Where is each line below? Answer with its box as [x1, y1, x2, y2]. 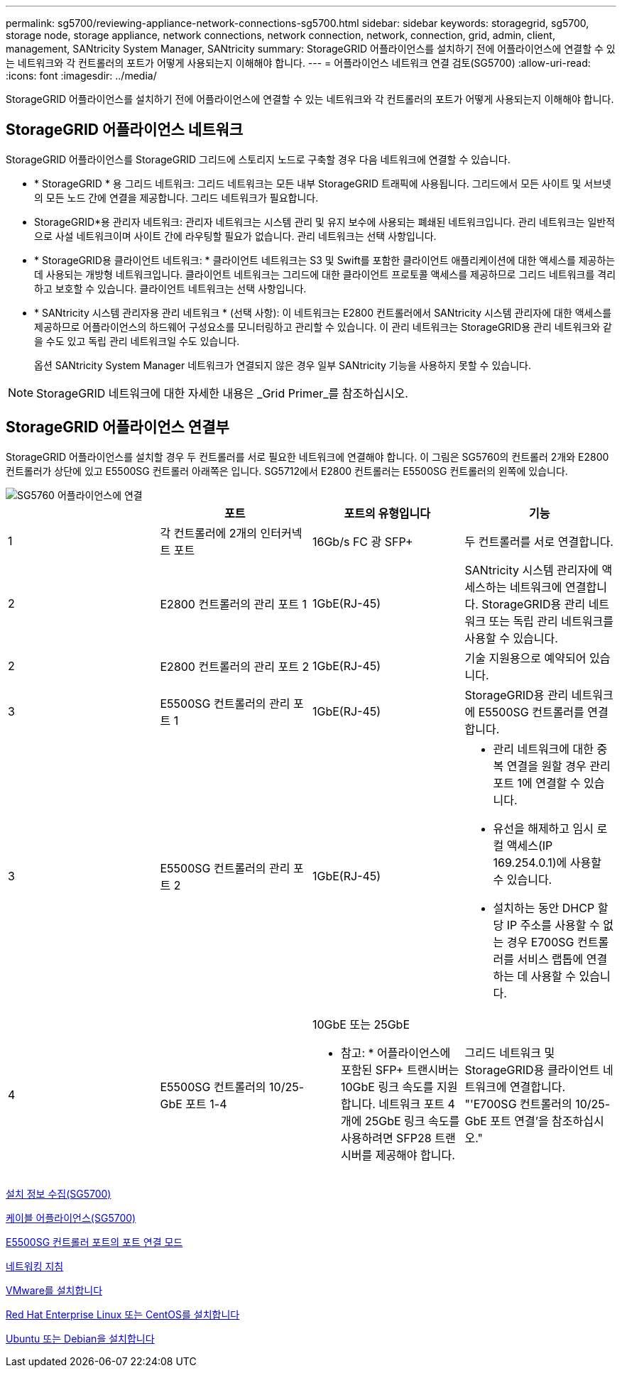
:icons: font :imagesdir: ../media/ [6, 70, 157, 82]
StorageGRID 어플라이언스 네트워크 [6, 121, 244, 139]
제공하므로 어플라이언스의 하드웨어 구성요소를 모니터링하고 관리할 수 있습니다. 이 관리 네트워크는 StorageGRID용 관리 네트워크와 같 [34, 320, 612, 333]
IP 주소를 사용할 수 [506, 917, 600, 932]
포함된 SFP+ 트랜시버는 [341, 1062, 459, 1077]
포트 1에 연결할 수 [493, 775, 581, 790]
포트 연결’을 [490, 1113, 549, 1128]
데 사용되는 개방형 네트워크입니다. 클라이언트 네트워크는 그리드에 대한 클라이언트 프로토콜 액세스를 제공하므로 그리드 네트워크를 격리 [34, 268, 616, 280]
